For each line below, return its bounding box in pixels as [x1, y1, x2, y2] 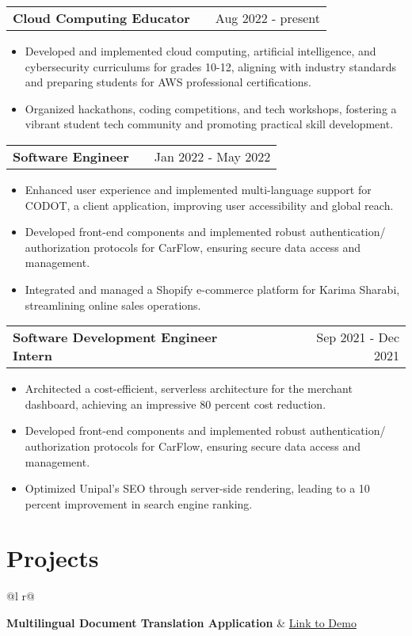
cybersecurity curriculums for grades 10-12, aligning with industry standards [25, 58, 397, 74]
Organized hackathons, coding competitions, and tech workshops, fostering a [25, 100, 397, 116]
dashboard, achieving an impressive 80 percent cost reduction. [25, 395, 326, 412]
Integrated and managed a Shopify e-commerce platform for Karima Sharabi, [25, 280, 400, 297]
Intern [13, 346, 53, 365]
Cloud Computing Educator [13, 9, 190, 27]
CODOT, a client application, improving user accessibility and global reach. [25, 196, 394, 213]
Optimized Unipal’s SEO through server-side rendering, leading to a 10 [25, 480, 370, 497]
